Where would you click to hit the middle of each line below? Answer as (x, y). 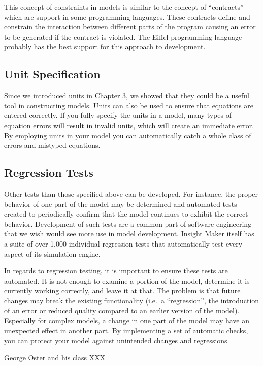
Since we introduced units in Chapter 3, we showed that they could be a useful (127, 95)
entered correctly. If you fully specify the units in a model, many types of (118, 115)
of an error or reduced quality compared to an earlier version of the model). (122, 310)
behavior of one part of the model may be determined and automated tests (121, 204)
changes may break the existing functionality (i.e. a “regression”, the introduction (132, 300)
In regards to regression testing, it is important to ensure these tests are (116, 271)
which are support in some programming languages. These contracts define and (127, 17)
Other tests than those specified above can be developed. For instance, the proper (131, 193)
